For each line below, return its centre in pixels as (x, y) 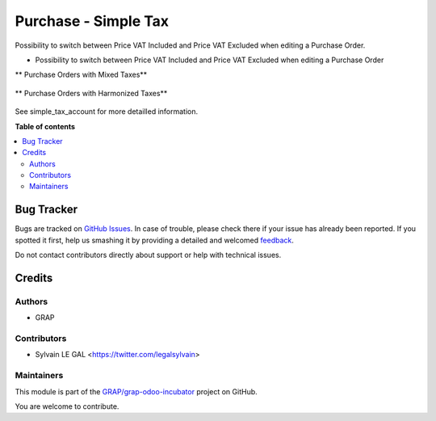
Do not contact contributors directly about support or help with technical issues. (148, 255)
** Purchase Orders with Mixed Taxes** (81, 75)
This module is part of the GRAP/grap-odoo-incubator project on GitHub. (136, 391)
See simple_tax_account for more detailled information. (107, 112)
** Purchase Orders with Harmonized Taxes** (91, 93)
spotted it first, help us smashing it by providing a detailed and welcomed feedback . (155, 240)
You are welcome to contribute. (67, 406)
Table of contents (45, 126)
